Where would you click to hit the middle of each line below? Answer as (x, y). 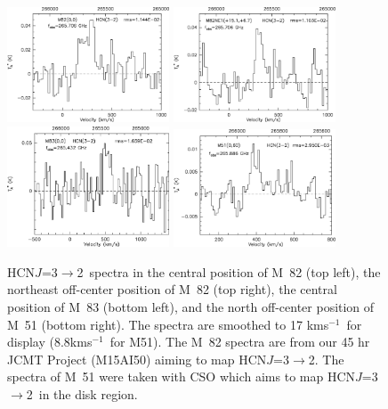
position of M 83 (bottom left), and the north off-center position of (191, 307)
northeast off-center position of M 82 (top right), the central (172, 289)
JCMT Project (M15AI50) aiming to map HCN (137, 359)
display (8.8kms (50, 342)
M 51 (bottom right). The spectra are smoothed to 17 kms (168, 324)
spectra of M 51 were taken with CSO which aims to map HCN (182, 376)
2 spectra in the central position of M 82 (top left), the (229, 271)
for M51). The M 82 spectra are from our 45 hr (240, 342)
